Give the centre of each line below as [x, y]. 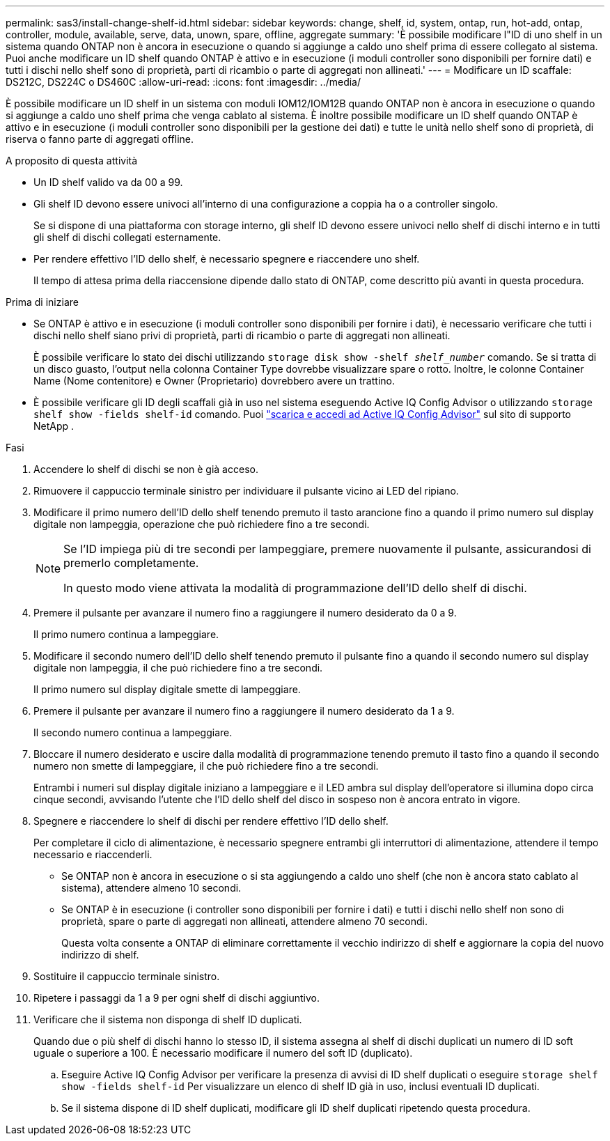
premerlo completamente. [131, 563]
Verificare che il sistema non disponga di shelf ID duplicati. [168, 1019]
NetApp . [54, 426]
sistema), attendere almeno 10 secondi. [151, 888]
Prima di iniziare [42, 302]
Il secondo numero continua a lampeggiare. [133, 732]
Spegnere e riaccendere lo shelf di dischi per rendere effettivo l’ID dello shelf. [211, 821]
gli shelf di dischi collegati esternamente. [127, 237]
